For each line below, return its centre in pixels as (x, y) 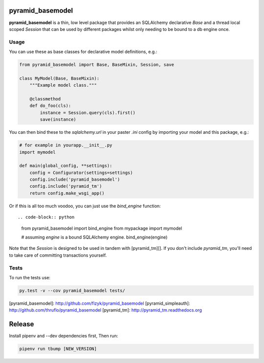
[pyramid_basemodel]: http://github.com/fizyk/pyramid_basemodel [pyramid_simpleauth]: (99, 303)
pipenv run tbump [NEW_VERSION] (58, 349)
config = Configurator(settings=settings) (81, 172)
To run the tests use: (30, 277)
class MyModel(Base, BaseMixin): (59, 78)
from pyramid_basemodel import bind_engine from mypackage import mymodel (102, 228)
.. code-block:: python (46, 217)
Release (22, 324)
